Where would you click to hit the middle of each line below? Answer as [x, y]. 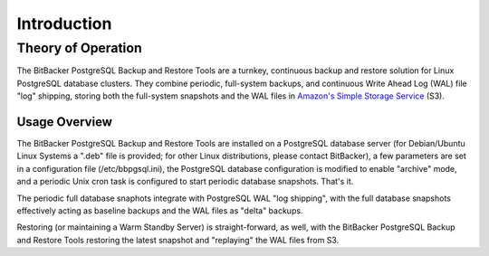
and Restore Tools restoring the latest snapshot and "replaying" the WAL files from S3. [178, 240]
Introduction [64, 24]
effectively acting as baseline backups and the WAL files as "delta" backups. [160, 211]
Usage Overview [65, 122]
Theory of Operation [79, 48]
